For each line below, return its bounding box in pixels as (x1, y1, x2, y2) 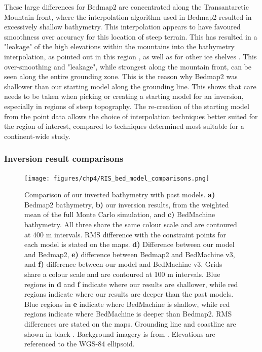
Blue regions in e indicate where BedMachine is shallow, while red (24, 298, 230, 309)
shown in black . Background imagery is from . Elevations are (24, 328, 215, 339)
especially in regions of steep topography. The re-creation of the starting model (4, 100, 249, 111)
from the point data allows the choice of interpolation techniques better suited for (4, 111, 258, 121)
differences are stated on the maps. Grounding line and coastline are (24, 318, 236, 329)
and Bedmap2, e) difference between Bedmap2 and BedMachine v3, (24, 249, 235, 259)
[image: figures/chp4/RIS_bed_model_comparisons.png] (24, 174, 210, 182)
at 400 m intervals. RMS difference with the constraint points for (24, 229, 227, 239)
